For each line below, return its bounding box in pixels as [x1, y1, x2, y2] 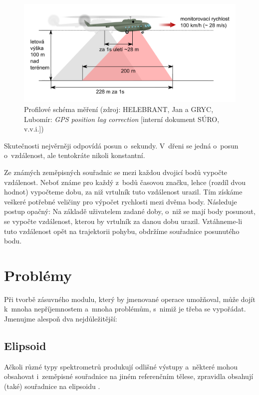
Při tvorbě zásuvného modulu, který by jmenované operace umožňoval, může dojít [4, 293, 256, 304]
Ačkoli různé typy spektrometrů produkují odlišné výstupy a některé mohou [4, 361, 238, 371]
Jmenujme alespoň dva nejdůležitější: [4, 313, 117, 324]
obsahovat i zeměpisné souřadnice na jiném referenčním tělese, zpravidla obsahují [4, 371, 254, 381]
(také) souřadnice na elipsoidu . [4, 381, 100, 391]
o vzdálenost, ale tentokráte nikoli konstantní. [4, 150, 145, 160]
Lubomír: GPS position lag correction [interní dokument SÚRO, [24, 113, 220, 124]
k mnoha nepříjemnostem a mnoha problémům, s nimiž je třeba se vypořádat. [4, 303, 246, 314]
